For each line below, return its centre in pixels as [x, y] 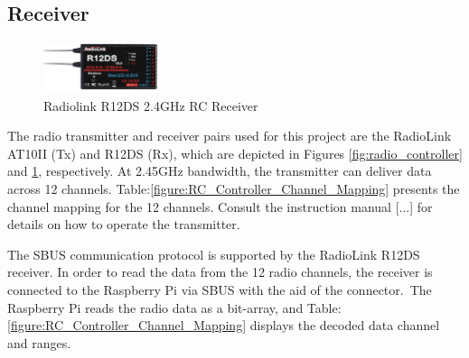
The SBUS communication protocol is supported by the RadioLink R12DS [214, 254]
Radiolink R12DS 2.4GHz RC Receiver [151, 105]
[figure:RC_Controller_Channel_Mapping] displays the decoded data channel [224, 325]
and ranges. [39, 342]
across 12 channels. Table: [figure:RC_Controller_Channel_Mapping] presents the [234, 188]
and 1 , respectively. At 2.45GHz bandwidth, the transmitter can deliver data [220, 171]
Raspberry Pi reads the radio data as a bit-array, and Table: [174, 307]
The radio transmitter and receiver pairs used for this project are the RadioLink [230, 136]
